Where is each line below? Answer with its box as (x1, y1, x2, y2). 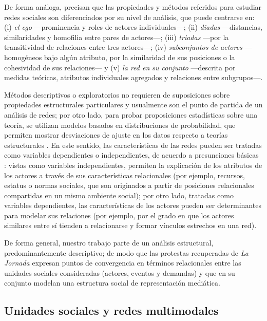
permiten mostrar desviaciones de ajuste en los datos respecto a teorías (4, 129, 228, 140)
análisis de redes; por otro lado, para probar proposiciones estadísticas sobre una (4, 109, 258, 120)
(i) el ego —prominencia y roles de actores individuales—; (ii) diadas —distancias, (4, 22, 262, 32)
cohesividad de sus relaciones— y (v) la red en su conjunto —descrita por (4, 62, 236, 72)
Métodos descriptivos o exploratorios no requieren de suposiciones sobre (4, 89, 230, 100)
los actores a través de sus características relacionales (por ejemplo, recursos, (4, 169, 245, 180)
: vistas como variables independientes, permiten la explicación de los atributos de (4, 159, 262, 170)
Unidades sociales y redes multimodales (4, 303, 219, 318)
